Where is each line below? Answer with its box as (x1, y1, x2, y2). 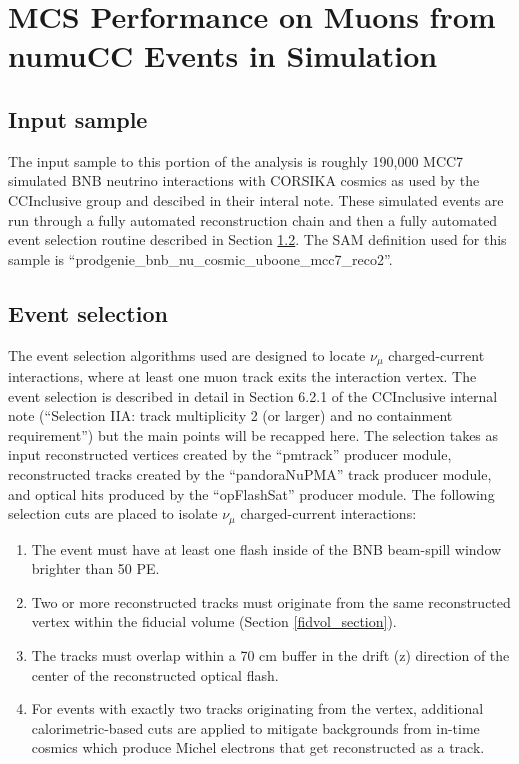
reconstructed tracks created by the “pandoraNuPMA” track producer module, (8, 463, 492, 484)
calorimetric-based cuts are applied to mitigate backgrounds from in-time (31, 717, 480, 738)
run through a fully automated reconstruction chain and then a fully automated (8, 209, 498, 230)
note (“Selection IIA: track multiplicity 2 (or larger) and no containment (8, 405, 453, 426)
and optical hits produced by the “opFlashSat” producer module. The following (8, 483, 495, 504)
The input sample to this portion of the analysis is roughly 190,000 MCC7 (8, 150, 464, 171)
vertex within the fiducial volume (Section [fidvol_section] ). (31, 611, 397, 632)
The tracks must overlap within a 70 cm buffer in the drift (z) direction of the (31, 644, 510, 665)
